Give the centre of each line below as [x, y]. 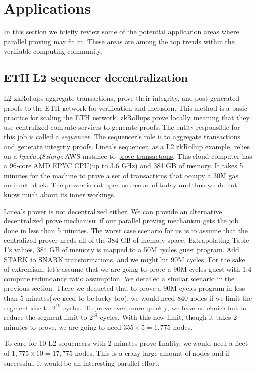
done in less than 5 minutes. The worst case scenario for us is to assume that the [126, 230]
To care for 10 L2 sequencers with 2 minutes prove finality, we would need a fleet [126, 343]
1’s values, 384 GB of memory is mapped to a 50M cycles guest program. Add [122, 250]
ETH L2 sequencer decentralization [96, 77]
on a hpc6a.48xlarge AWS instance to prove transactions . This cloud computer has [128, 156]
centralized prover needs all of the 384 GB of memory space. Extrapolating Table [127, 240]
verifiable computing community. [53, 51]
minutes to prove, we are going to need [63, 326]
